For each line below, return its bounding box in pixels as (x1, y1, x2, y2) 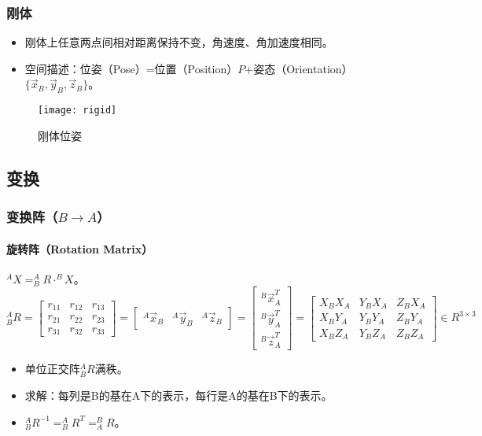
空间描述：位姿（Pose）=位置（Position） (24, 60, 238, 76)
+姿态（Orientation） (245, 60, 353, 76)
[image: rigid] (38, 105, 117, 116)
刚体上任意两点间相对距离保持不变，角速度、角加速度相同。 (24, 34, 333, 50)
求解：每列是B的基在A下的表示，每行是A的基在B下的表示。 (24, 387, 333, 404)
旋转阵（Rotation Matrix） (6, 240, 153, 257)
